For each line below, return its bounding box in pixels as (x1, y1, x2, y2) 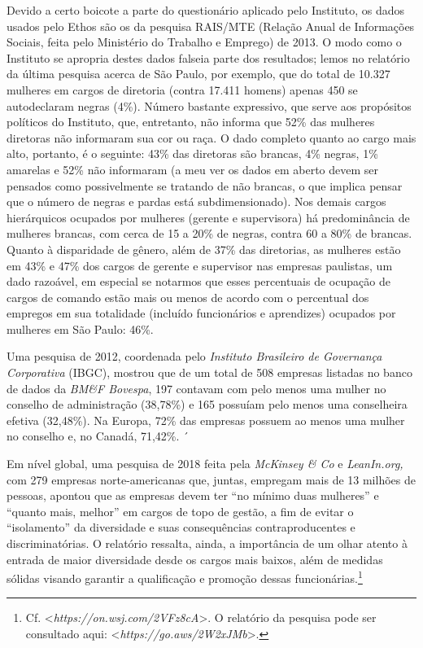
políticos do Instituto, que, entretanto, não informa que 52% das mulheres (7, 113, 375, 130)
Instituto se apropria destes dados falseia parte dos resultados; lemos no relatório (7, 49, 410, 66)
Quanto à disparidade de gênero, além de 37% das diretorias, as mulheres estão (7, 240, 401, 257)
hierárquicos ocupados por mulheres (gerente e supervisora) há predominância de (7, 208, 410, 225)
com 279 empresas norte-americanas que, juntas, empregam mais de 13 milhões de (7, 471, 416, 488)
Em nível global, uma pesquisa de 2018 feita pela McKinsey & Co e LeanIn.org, (7, 455, 403, 472)
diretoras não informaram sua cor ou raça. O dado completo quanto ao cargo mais (7, 129, 416, 146)
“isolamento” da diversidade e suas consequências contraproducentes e (7, 519, 355, 536)
